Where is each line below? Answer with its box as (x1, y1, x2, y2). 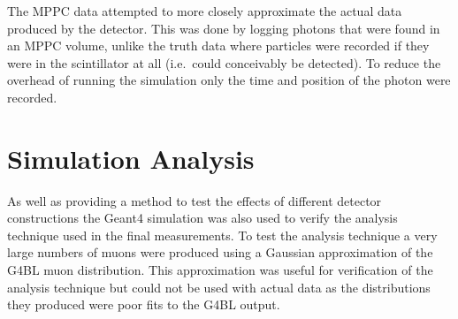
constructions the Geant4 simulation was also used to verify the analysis (7, 209, 398, 227)
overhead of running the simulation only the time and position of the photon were (7, 71, 451, 89)
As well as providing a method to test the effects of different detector (7, 191, 382, 209)
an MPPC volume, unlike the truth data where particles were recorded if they (7, 36, 430, 55)
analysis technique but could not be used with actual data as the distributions (7, 277, 431, 296)
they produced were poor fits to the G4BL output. (7, 295, 280, 314)
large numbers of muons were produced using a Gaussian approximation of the (7, 243, 433, 262)
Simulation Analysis (7, 140, 255, 176)
